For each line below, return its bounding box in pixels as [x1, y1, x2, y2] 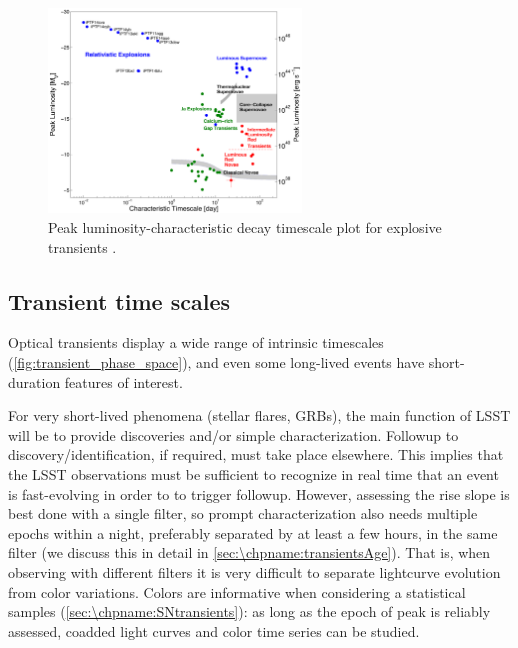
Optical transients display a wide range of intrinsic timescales [8, 332, 384, 353]
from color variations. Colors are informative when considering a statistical [8, 581, 466, 602]
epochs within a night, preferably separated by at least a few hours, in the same [8, 522, 498, 543]
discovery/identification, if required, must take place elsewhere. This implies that [8, 444, 504, 465]
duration [8, 371, 61, 392]
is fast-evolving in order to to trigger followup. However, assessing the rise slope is [8, 483, 510, 504]
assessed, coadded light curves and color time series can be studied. [8, 620, 420, 641]
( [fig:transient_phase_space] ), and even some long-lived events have [8, 352, 425, 373]
